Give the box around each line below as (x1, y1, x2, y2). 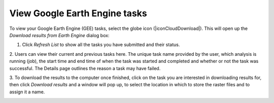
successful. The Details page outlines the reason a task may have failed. (9, 65, 161, 71)
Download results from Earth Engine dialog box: (9, 32, 110, 38)
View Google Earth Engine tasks (9, 8, 147, 19)
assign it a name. (9, 89, 45, 95)
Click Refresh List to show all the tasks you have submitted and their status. (22, 42, 180, 48)
